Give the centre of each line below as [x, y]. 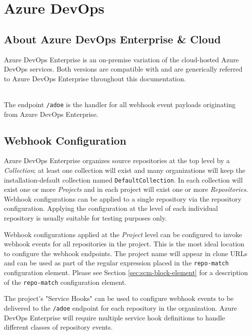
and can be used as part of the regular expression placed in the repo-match [117, 263]
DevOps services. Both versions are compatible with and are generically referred [123, 69]
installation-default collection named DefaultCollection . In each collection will [123, 179]
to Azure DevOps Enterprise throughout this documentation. [95, 78]
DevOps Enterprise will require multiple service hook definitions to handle [115, 317]
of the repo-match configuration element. [65, 282]
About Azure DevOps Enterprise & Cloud [112, 39]
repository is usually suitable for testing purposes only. [85, 218]
